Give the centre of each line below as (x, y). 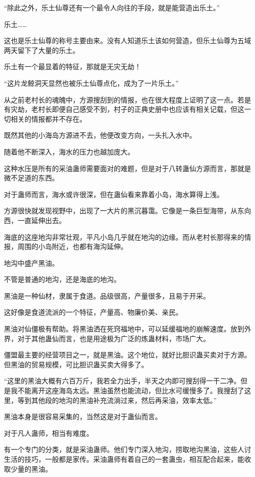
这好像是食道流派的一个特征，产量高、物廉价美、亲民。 (93, 312)
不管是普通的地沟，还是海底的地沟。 (62, 279)
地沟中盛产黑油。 (31, 263)
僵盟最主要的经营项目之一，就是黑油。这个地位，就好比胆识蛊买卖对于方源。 (127, 355)
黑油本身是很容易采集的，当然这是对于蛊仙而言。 (83, 416)
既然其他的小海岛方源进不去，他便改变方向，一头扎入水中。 (100, 135)
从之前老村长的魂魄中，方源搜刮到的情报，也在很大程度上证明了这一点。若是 (127, 99)
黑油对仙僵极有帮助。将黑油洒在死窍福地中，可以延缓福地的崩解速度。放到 (124, 329)
